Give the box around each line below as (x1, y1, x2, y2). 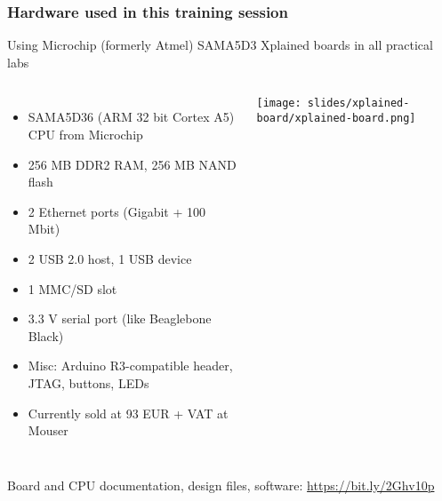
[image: (256, 97, 301, 110)
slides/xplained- (307, 97, 410, 110)
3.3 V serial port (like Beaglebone (28, 309, 212, 328)
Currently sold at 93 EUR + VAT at (28, 403, 229, 422)
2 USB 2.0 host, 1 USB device (28, 249, 192, 267)
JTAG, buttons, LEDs (28, 373, 149, 392)
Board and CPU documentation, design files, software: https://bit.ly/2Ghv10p (7, 475, 435, 494)
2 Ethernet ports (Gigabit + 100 (28, 202, 205, 220)
